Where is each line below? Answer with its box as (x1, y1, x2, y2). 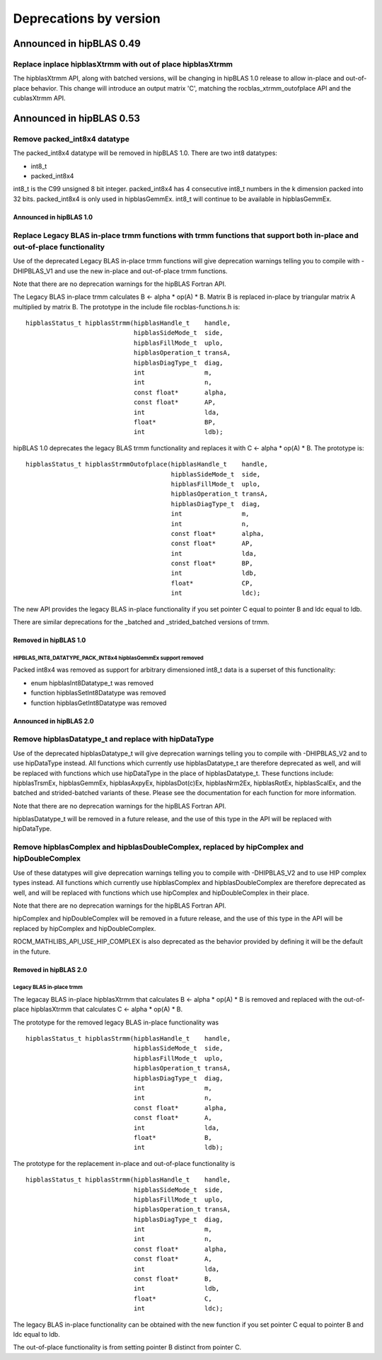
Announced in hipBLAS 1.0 (13, 212, 93, 221)
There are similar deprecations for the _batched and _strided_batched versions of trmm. (13, 618, 270, 627)
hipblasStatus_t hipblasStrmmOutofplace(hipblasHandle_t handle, (25, 460, 268, 469)
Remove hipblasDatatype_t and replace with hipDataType (13, 734, 214, 744)
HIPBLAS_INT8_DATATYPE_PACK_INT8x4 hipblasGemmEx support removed (13, 654, 204, 661)
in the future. (13, 947, 51, 956)
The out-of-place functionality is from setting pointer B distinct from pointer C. (13, 1343, 242, 1352)
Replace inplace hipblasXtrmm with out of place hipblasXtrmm (13, 59, 233, 69)
